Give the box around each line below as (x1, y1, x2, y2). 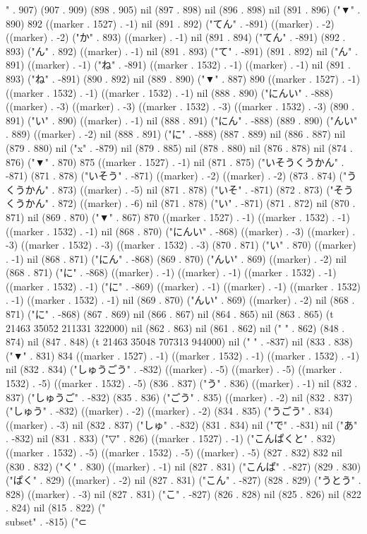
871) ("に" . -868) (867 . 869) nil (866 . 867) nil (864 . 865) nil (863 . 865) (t (6, 307, 334, 321)
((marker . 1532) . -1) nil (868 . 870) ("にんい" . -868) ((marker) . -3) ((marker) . (6, 223, 356, 238)
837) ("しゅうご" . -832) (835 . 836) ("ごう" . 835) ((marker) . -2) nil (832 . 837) (6, 389, 353, 404)
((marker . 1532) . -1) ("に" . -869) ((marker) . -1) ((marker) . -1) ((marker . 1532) (6, 278, 361, 293)
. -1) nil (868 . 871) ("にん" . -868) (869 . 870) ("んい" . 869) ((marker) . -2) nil (6, 251, 347, 266)
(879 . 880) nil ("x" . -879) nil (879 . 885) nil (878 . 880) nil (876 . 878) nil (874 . (6, 140, 353, 155)
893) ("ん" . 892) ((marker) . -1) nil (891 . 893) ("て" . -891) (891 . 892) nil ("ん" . (6, 43, 358, 58)
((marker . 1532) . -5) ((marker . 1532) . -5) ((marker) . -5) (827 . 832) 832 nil (6, 445, 342, 459)
